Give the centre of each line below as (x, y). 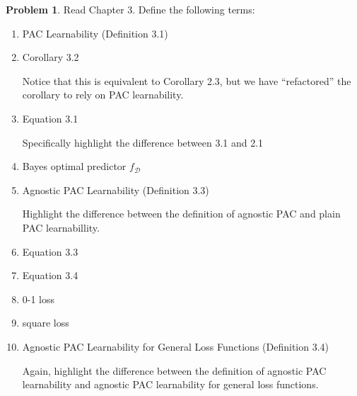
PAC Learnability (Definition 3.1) (95, 33)
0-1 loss (39, 299)
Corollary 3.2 (51, 57)
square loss (46, 323)
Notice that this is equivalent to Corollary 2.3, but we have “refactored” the (187, 80)
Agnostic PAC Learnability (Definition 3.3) (116, 189)
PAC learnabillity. (61, 227)
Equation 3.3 (50, 251)
